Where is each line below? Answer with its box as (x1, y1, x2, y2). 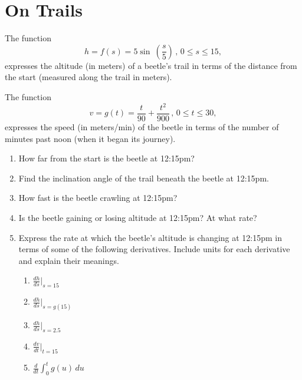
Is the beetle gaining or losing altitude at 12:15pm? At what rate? (18, 212, 257, 224)
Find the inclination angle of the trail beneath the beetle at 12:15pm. (18, 171, 269, 184)
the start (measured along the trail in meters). (5, 71, 172, 83)
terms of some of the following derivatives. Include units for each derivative (18, 243, 290, 255)
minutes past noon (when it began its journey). (5, 132, 176, 144)
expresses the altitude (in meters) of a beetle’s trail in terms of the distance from (5, 59, 297, 71)
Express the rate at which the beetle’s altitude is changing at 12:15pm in (18, 231, 283, 243)
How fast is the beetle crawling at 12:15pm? (18, 191, 178, 204)
